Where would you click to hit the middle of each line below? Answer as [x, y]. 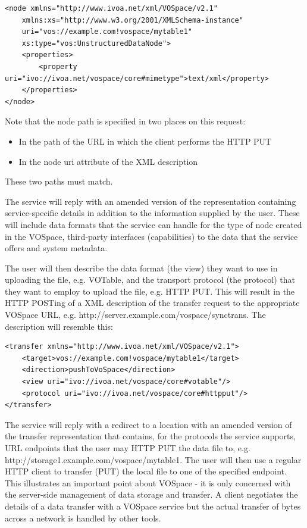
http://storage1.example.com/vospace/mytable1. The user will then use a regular [153, 459]
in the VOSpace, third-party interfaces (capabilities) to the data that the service [151, 236]
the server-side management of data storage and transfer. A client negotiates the [151, 494]
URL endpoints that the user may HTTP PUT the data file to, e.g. [128, 448]
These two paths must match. [59, 181]
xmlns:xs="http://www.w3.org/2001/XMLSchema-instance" [132, 20]
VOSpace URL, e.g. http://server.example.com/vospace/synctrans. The [135, 315]
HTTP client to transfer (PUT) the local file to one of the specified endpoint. [146, 471]
